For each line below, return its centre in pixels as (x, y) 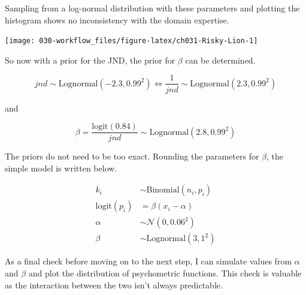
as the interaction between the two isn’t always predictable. (114, 285)
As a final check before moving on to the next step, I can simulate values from (149, 261)
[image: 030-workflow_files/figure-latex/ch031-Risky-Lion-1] (131, 41)
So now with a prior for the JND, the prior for (90, 60)
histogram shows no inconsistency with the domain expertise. (117, 19)
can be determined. (220, 60)
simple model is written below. (61, 168)
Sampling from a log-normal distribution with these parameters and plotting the (152, 8)
